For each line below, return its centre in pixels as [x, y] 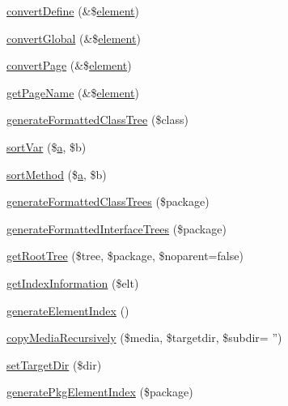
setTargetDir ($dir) [54, 364]
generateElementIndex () [68, 310]
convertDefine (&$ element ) [73, 11]
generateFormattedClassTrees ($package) [108, 201]
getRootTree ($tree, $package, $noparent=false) [125, 256]
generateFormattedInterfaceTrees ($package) [116, 228]
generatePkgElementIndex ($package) [100, 392]
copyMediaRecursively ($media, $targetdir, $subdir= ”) [144, 338]
